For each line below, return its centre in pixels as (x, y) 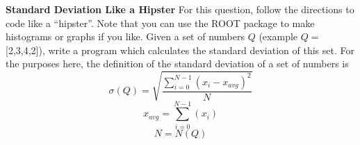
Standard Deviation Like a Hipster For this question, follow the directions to (180, 9)
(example (278, 36)
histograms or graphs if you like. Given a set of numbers (125, 36)
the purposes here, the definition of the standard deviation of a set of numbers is (177, 63)
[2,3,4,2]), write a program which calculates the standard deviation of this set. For (180, 50)
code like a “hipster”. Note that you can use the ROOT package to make (160, 23)
